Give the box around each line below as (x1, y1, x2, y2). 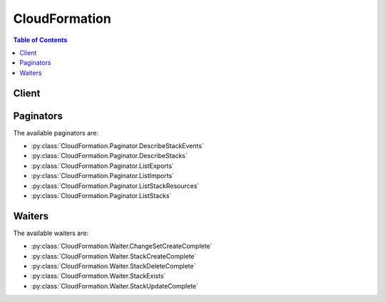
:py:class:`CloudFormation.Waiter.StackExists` (31, 271, 166, 281)
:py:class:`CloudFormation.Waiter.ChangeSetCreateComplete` (31, 242, 213, 251)
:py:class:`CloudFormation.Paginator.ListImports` (31, 172, 175, 180)
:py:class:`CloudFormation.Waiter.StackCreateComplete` (31, 251, 197, 260)
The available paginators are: (13, 128, 99, 137)
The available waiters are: (13, 229, 89, 237)
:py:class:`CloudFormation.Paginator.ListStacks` (31, 191, 172, 199)
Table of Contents (13, 36, 68, 44)
